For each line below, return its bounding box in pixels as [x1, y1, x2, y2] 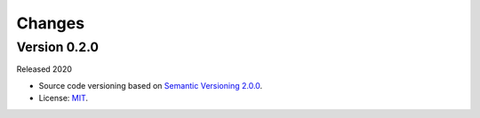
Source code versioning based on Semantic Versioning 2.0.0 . [38, 80, 263, 90]
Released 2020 [16, 64, 73, 75]
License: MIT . [38, 93, 89, 104]
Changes [16, 13, 84, 33]
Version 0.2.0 [16, 39, 100, 55]
